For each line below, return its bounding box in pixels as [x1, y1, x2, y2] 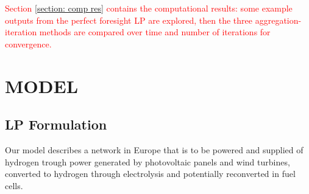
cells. [5, 179, 23, 192]
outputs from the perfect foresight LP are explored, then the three [5, 13, 253, 26]
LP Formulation [5, 115, 107, 134]
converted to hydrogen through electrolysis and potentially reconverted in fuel [5, 167, 296, 180]
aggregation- [255, 13, 302, 26]
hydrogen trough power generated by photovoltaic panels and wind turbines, [5, 155, 290, 168]
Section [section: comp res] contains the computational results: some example [5, 2, 293, 14]
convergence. [5, 37, 52, 50]
